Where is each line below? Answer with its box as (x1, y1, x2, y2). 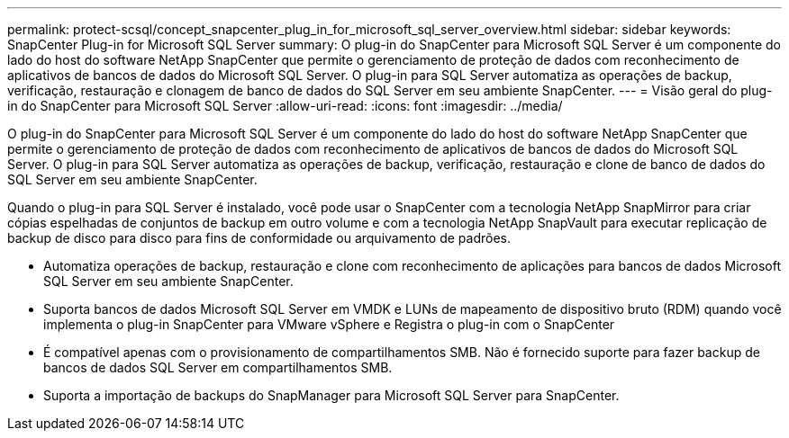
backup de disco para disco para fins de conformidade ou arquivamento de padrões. (7, 230, 511, 246)
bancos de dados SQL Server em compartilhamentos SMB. (43, 360, 393, 375)
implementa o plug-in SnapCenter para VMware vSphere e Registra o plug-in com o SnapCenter (43, 317, 615, 332)
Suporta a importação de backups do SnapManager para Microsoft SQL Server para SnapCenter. (43, 388, 620, 403)
